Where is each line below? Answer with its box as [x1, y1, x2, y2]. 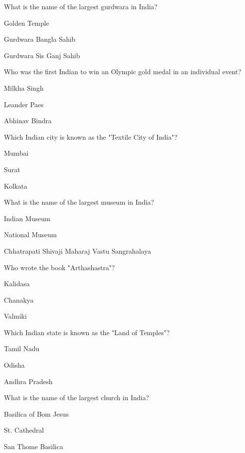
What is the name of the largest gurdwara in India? [4, 1, 158, 11]
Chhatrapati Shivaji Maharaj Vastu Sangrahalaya [4, 245, 151, 256]
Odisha [4, 360, 25, 370]
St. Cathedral [4, 425, 44, 435]
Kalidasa [4, 278, 30, 289]
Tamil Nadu [4, 343, 40, 354]
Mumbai [4, 148, 29, 158]
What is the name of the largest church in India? [4, 392, 149, 403]
